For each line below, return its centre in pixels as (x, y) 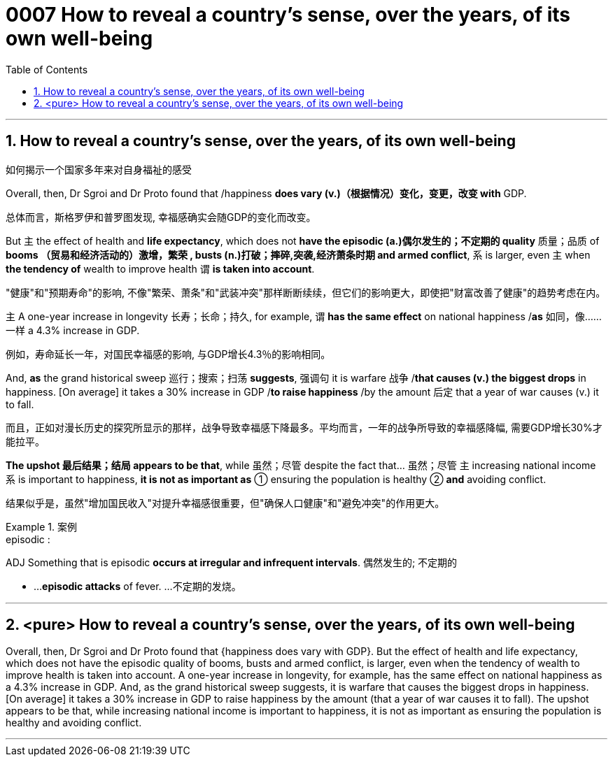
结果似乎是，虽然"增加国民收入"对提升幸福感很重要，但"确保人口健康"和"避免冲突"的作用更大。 (225, 503)
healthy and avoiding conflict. (74, 723)
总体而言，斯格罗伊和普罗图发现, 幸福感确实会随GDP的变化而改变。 (161, 217)
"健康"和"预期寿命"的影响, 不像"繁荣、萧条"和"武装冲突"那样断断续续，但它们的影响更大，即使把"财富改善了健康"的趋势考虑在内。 (306, 292)
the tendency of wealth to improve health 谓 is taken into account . (160, 268)
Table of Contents (47, 69)
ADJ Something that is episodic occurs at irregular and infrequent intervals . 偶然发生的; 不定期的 (232, 562)
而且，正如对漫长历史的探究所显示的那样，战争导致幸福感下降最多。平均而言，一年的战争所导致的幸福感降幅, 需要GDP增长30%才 (304, 427)
